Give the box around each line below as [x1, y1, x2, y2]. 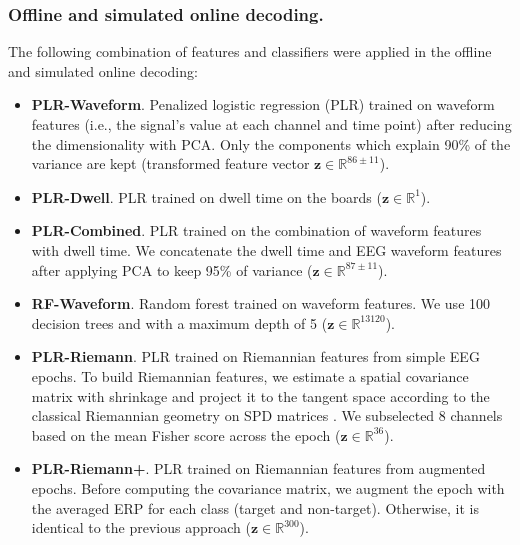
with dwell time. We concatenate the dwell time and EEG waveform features [31, 239, 502, 260]
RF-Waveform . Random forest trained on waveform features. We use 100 [31, 293, 491, 314]
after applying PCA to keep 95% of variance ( [31, 259, 313, 280]
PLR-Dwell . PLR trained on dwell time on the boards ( [31, 186, 382, 207]
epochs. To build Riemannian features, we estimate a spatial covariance [31, 365, 469, 386]
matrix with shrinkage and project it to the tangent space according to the [31, 385, 490, 406]
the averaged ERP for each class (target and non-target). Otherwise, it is [31, 497, 479, 518]
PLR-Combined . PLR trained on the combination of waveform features [31, 220, 482, 241]
